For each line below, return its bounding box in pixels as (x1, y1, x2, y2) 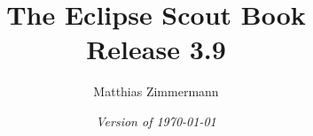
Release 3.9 (86, 31, 226, 67)
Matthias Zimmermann (93, 82, 219, 101)
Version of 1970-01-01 (96, 111, 216, 130)
